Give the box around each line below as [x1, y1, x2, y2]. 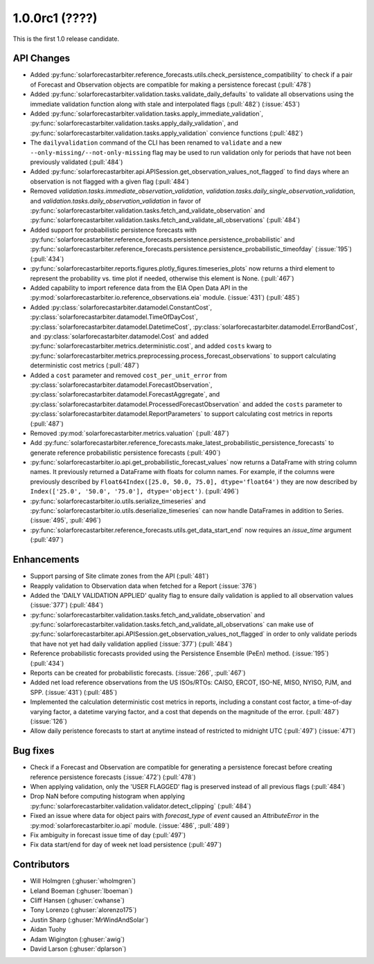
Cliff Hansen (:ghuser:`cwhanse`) [30, 896, 125, 904]
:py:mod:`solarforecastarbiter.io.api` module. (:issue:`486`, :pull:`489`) [30, 821, 230, 830]
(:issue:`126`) [30, 717, 67, 725]
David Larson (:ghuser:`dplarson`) [30, 945, 127, 953]
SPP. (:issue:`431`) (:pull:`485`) [30, 688, 118, 696]
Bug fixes [12, 745, 55, 757]
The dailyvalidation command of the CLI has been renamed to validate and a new [30, 138, 282, 147]
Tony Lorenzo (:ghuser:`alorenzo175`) [30, 906, 137, 914]
